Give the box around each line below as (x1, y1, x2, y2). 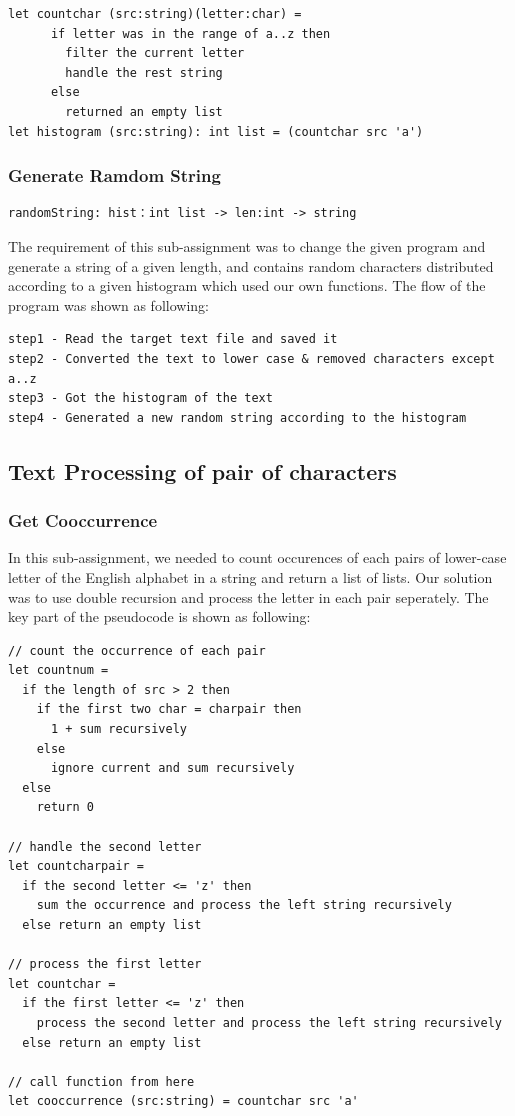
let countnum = (8, 663, 109, 678)
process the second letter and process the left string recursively (36, 1015, 502, 1030)
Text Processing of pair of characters (8, 455, 397, 486)
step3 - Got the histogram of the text (8, 391, 273, 406)
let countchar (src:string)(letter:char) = (8, 7, 302, 21)
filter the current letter (65, 46, 245, 61)
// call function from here (8, 1074, 195, 1089)
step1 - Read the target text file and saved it (8, 332, 338, 347)
